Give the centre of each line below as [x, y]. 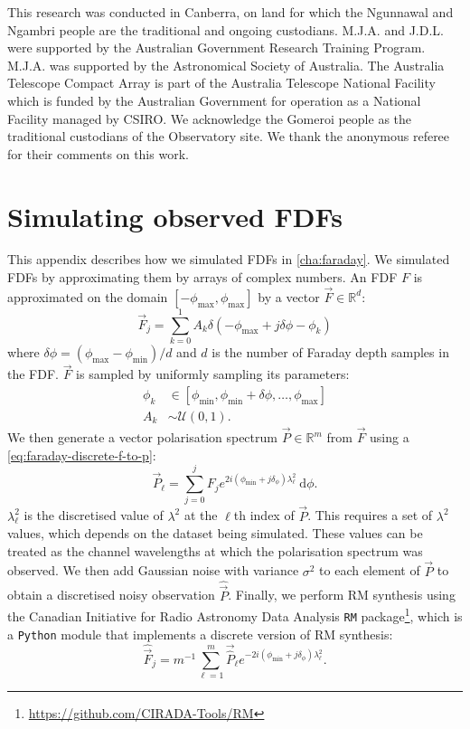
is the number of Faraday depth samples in [330, 352]
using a [390, 437]
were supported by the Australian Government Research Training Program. [216, 47]
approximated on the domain [88, 296]
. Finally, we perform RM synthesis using [342, 595]
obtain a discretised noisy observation [111, 595]
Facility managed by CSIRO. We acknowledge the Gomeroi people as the [210, 118]
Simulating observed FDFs [175, 216]
